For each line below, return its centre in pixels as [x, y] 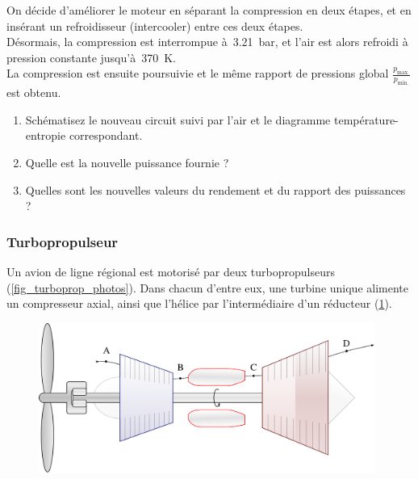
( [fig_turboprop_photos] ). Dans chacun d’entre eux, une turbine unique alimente [208, 287]
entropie [46, 135]
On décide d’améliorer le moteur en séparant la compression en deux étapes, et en [209, 10]
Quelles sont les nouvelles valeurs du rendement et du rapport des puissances [215, 189]
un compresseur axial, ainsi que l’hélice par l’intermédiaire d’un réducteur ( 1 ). [199, 303]
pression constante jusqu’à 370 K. [91, 57]
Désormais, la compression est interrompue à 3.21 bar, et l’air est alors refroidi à [207, 42]
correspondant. [106, 135]
